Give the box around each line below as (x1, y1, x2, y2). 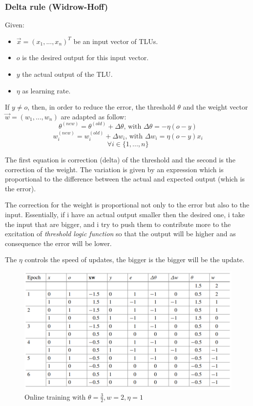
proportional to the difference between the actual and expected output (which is (5, 174, 245, 184)
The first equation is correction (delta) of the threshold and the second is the (5, 155, 235, 165)
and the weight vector (183, 102, 248, 112)
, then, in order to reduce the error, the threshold (27, 102, 175, 112)
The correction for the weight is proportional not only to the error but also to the (5, 200, 250, 210)
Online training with (24, 391, 86, 402)
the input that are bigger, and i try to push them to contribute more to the (5, 219, 231, 229)
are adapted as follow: (61, 111, 126, 121)
